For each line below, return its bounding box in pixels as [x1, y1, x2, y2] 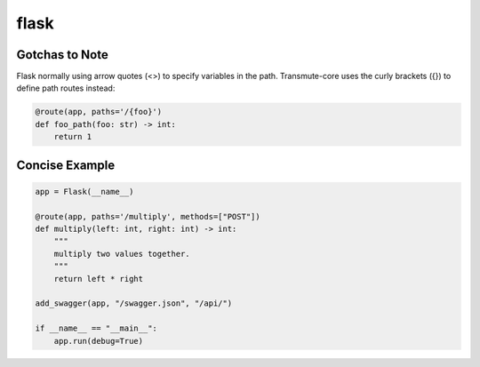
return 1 [53, 132, 92, 142]
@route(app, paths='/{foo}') [35, 107, 163, 117]
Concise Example [16, 157, 116, 172]
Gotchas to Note [16, 47, 108, 62]
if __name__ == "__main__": [35, 323, 157, 333]
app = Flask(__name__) [35, 187, 134, 196]
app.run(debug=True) [53, 336, 144, 346]
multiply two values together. [53, 249, 190, 259]
